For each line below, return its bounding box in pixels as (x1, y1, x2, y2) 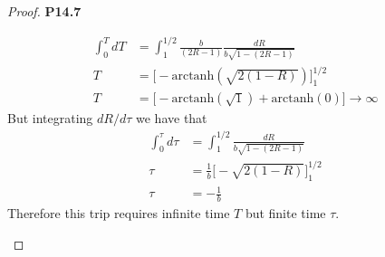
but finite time (245, 203, 326, 222)
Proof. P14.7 (7, 2, 82, 20)
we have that (136, 109, 207, 128)
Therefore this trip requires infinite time (7, 203, 230, 222)
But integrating (7, 109, 93, 128)
